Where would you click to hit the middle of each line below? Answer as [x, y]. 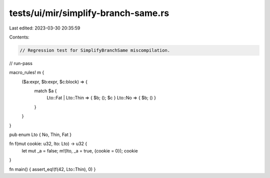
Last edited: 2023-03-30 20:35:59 [45, 28]
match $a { [45, 91]
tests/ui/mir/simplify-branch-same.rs [89, 13]
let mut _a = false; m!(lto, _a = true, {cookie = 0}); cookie [80, 150]
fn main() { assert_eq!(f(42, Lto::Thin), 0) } [52, 169]
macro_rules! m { [27, 72]
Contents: [19, 37]
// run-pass [21, 63]
